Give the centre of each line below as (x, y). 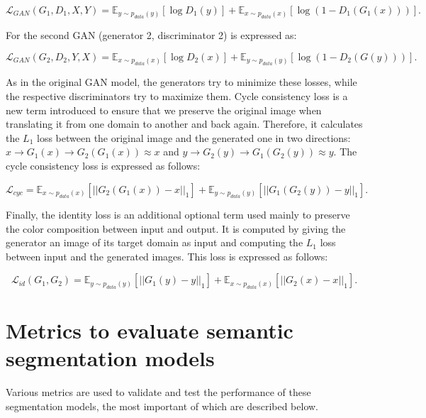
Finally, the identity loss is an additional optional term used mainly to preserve (178, 214)
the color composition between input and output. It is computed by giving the (176, 228)
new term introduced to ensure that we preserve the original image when (164, 110)
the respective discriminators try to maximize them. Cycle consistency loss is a (177, 96)
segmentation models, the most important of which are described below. (162, 406)
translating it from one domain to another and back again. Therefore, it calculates (184, 124)
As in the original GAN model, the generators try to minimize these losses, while (181, 82)
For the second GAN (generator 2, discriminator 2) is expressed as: (151, 35)
